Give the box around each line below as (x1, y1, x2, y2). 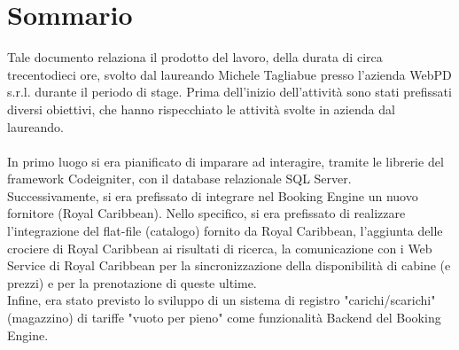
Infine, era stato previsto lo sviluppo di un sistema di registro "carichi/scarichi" (7, 291, 436, 309)
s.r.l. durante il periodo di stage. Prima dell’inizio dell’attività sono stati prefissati (7, 82, 452, 101)
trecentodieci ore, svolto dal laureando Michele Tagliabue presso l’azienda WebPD (7, 65, 452, 83)
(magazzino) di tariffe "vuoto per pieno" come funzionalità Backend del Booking (7, 308, 441, 327)
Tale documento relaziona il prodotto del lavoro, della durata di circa (7, 48, 383, 66)
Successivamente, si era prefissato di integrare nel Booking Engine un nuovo (7, 186, 418, 205)
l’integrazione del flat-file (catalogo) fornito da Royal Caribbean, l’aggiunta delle (7, 222, 443, 240)
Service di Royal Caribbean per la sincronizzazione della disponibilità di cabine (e (7, 256, 451, 275)
